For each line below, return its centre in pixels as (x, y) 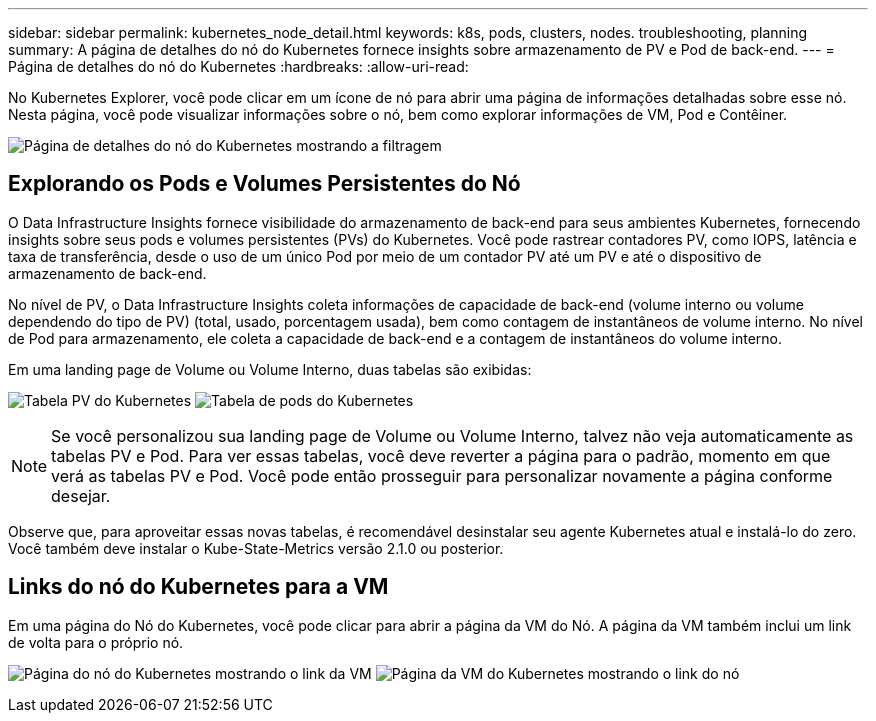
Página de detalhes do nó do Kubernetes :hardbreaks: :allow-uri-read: (238, 66)
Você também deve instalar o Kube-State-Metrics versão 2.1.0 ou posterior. (256, 548)
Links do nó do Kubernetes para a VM (198, 587)
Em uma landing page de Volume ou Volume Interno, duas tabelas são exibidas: (270, 369)
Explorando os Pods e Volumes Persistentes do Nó (264, 184)
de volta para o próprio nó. (96, 642)
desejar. (81, 495)
